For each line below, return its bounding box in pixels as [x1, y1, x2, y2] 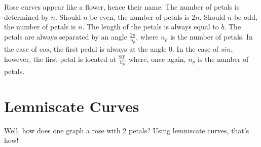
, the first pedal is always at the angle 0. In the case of [49, 44, 219, 54]
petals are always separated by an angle [4, 31, 127, 42]
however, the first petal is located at [4, 53, 117, 64]
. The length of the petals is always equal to [82, 21, 219, 32]
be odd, [234, 11, 257, 22]
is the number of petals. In [170, 31, 253, 42]
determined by [4, 11, 49, 22]
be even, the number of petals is [90, 11, 190, 22]
